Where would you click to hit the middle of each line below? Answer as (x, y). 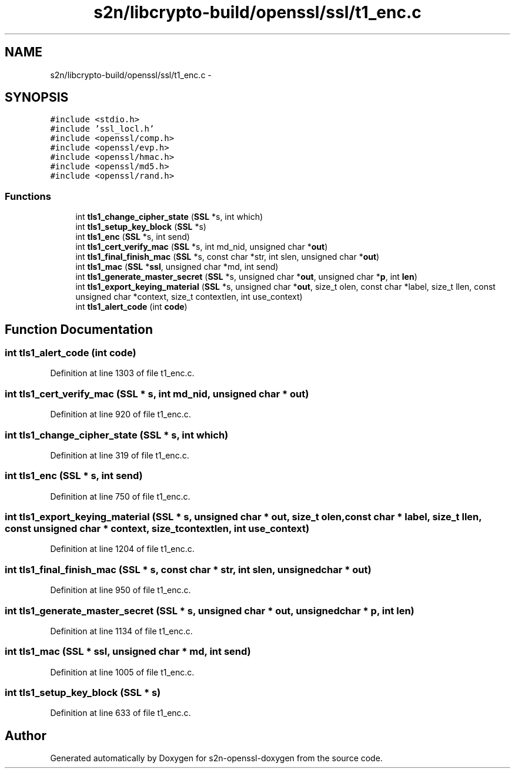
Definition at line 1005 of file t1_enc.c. (122, 672)
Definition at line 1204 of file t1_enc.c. (122, 549)
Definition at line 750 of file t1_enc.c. (120, 496)
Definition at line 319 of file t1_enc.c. (120, 455)
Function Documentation (79, 329)
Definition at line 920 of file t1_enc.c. (121, 414)
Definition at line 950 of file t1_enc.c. (121, 590)
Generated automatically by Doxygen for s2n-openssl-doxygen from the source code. (216, 758)
